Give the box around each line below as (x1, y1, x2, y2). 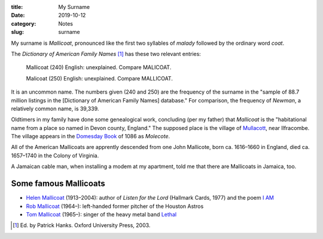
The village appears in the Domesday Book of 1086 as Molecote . (11, 133, 170, 140)
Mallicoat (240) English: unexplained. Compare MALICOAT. (26, 64, 172, 71)
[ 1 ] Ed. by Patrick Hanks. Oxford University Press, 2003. (13, 222, 151, 229)
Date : (11, 12, 25, 19)
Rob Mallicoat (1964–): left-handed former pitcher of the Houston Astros (26, 203, 204, 210)
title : (11, 4, 23, 10)
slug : (11, 29, 24, 36)
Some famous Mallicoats (11, 179, 106, 189)
